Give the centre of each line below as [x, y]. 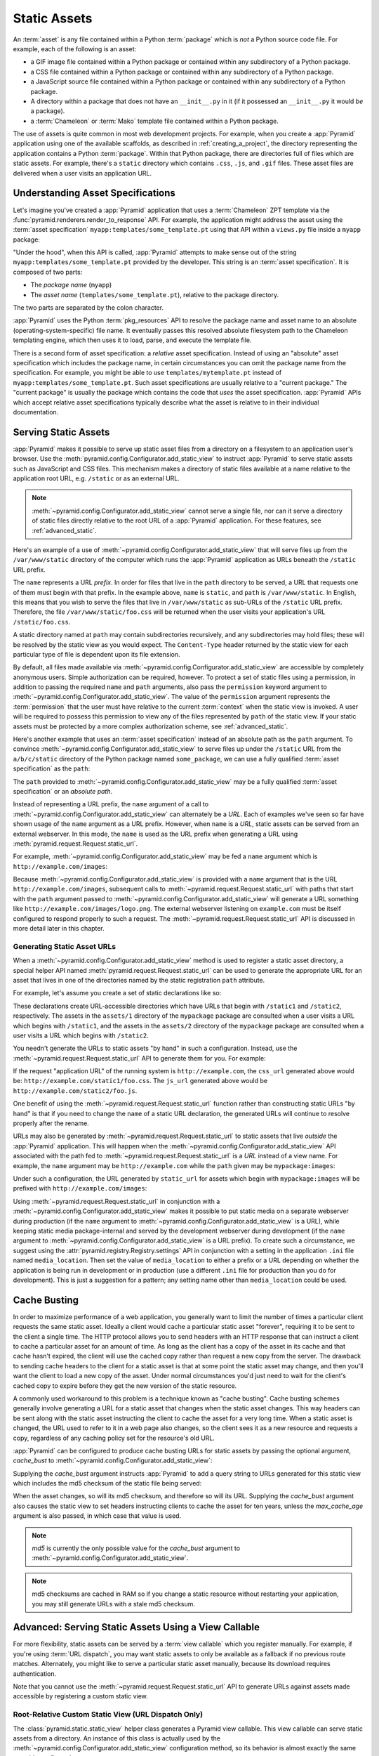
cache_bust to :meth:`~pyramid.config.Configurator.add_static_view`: [113, 1460]
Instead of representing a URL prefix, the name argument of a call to [111, 804]
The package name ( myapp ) [71, 285]
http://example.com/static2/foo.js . [75, 1090]
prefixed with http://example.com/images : [80, 1188]
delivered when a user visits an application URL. [82, 173]
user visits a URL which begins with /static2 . [81, 1035]
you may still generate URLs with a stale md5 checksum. [114, 1604]
